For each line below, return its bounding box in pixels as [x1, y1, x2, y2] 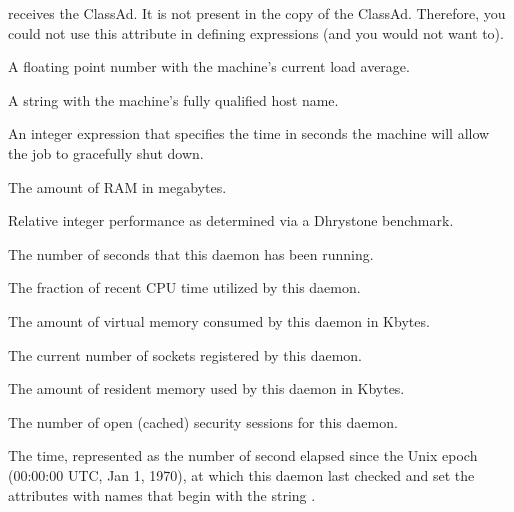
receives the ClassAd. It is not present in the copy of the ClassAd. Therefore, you [8, 3, 506, 23]
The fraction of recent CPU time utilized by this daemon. [8, 277, 361, 298]
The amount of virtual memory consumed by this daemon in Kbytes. [8, 310, 430, 331]
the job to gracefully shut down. [8, 142, 204, 163]
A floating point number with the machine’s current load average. [8, 56, 410, 77]
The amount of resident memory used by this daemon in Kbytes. [8, 378, 405, 399]
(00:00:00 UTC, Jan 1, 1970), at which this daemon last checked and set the [8, 464, 475, 485]
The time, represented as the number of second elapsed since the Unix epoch [8, 445, 478, 466]
